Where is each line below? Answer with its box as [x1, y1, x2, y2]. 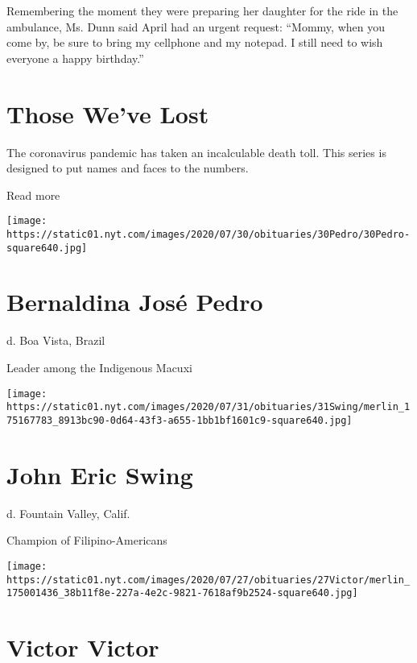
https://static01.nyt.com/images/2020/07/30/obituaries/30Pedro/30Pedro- [6, 228, 411, 240]
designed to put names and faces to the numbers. [6, 160, 249, 176]
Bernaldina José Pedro [6, 285, 263, 318]
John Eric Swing [6, 458, 193, 491]
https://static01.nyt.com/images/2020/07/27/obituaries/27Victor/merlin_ [6, 574, 411, 586]
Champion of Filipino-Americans [6, 532, 167, 549]
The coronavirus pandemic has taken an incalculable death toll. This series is [6, 143, 386, 160]
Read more [6, 186, 60, 203]
